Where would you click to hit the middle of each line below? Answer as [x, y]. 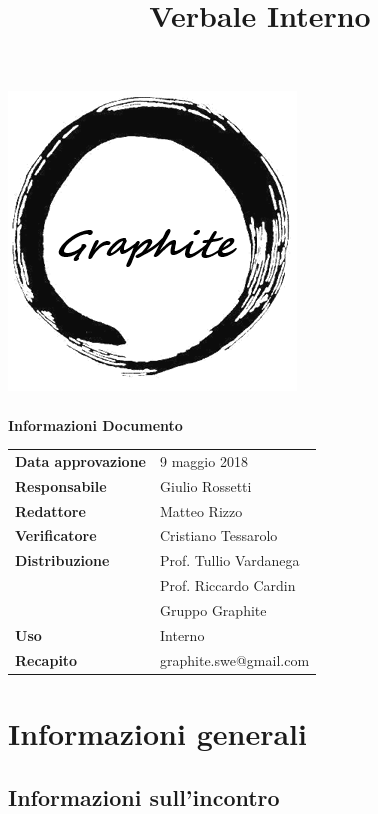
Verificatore [56, 535]
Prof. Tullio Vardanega [230, 560]
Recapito [46, 659]
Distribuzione [62, 560]
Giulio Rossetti [206, 485]
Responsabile [61, 485]
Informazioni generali [157, 732]
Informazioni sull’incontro [144, 796]
